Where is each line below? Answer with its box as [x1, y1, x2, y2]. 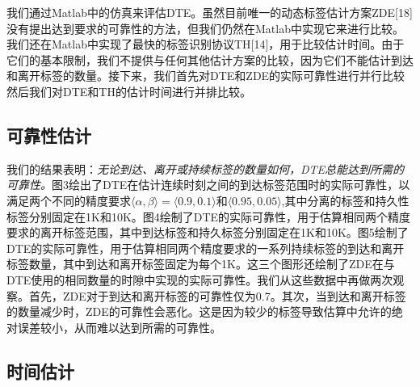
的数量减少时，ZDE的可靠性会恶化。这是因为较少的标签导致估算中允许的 [6, 303, 392, 320]
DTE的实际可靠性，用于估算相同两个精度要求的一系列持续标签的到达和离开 [6, 239, 405, 256]
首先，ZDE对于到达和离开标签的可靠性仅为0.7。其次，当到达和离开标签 [28, 287, 406, 304]
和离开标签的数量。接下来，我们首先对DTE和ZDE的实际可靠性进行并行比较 [6, 67, 405, 84]
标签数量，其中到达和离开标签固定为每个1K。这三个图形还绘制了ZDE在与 [6, 255, 395, 272]
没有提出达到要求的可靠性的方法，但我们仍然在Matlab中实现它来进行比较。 [6, 19, 404, 36]
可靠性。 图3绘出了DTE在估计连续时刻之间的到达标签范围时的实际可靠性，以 [6, 176, 410, 193]
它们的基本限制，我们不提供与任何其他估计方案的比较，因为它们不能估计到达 [6, 51, 414, 68]
